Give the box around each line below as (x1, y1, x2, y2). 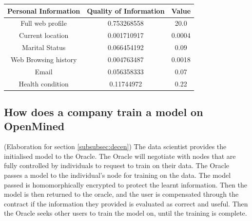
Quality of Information (87, 5, 165, 16)
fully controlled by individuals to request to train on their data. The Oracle (4, 160, 230, 170)
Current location (19, 30, 69, 40)
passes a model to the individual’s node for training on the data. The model (4, 170, 231, 180)
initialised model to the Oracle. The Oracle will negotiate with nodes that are (4, 151, 236, 161)
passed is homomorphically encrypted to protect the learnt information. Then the (4, 179, 247, 189)
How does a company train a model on (4, 104, 203, 119)
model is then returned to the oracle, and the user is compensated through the (4, 189, 239, 199)
